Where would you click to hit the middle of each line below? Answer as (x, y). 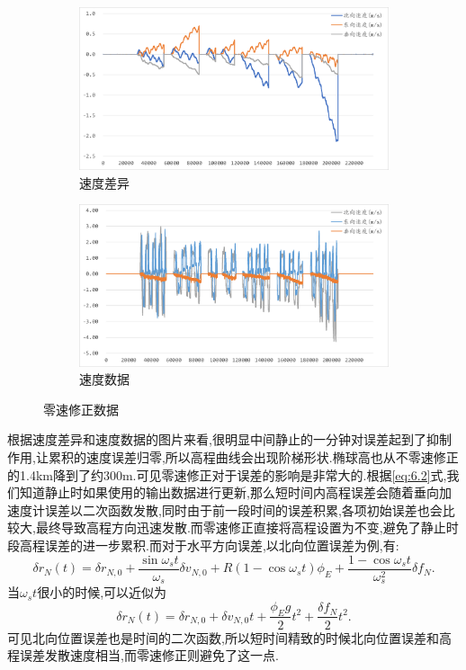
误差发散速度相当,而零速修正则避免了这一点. (149, 655)
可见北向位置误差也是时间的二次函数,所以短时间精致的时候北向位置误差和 (223, 637)
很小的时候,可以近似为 (102, 592)
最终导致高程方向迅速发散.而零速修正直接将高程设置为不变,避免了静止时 (247, 527)
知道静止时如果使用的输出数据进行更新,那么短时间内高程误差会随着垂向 (229, 492)
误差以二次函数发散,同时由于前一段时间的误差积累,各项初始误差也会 (243, 509)
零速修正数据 (81, 409)
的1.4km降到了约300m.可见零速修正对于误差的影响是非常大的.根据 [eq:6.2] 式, (227, 474)
